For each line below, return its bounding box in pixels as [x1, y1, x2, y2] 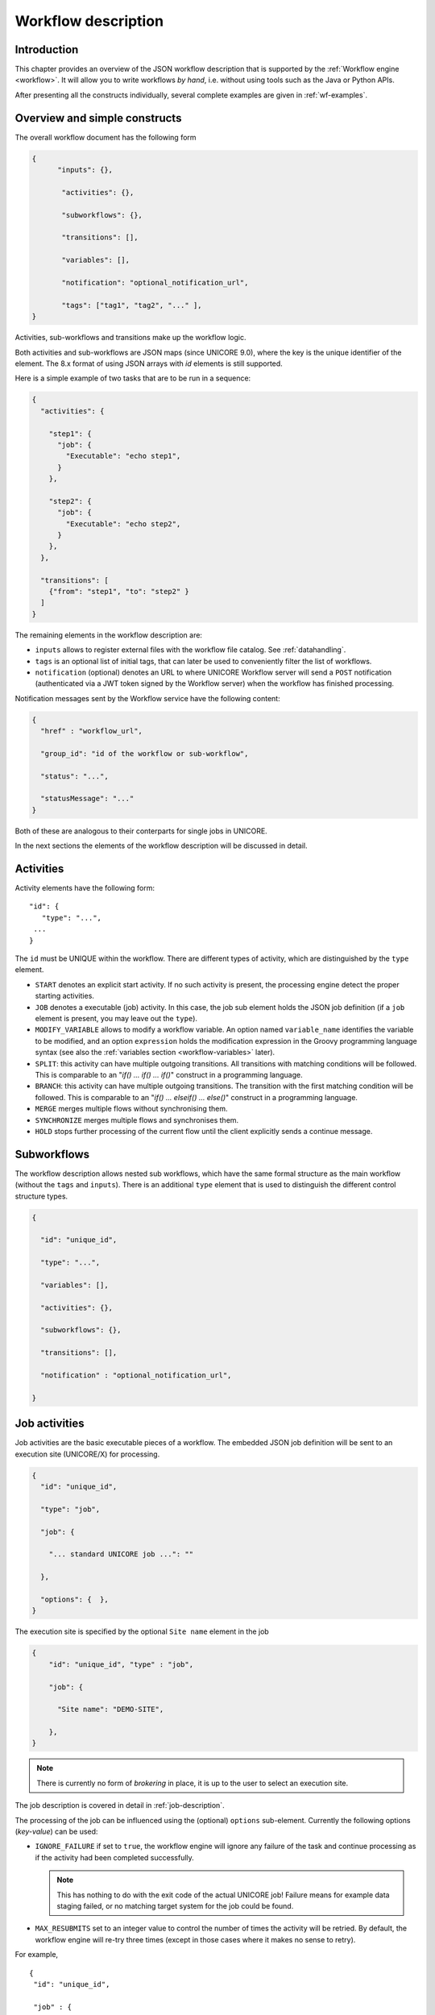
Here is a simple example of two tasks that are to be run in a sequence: [14, 373, 251, 383]
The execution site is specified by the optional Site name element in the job [14, 1627, 269, 1636]
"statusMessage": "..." [40, 794, 135, 804]
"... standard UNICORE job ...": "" [48, 1550, 193, 1559]
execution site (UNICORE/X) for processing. [14, 1449, 160, 1459]
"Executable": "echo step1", [65, 451, 181, 461]
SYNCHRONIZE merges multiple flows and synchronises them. [35, 1115, 239, 1124]
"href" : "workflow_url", [40, 726, 143, 736]
